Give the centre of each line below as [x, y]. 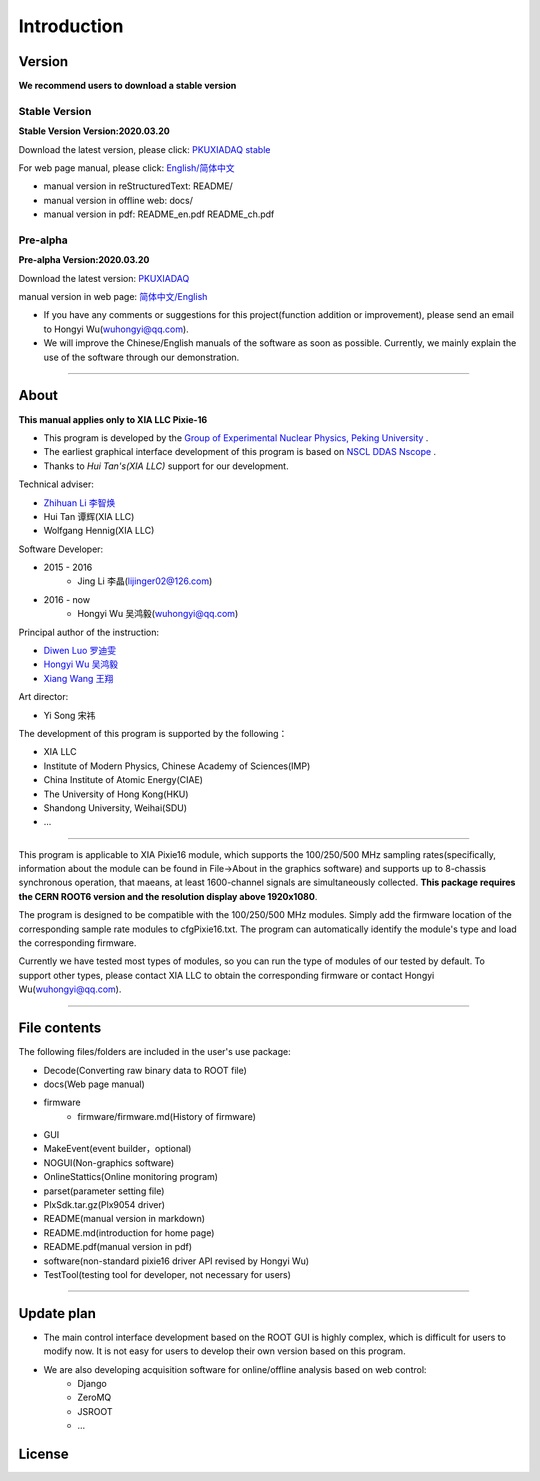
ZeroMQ [94, 1397]
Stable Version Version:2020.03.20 [94, 131]
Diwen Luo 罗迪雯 [80, 651]
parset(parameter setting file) [104, 1191]
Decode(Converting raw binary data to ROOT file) [145, 1070]
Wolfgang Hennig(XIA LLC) [99, 531]
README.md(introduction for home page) [129, 1232]
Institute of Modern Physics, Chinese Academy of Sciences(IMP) [177, 766]
